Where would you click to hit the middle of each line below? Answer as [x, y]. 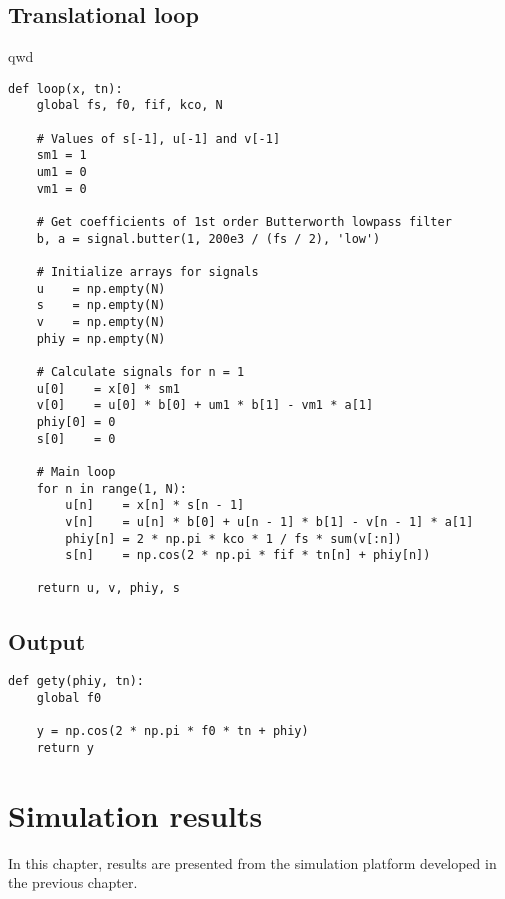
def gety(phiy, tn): [76, 681]
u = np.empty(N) [101, 288]
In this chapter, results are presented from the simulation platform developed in [252, 862]
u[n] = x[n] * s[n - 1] [155, 505]
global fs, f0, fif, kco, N [129, 105]
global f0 [69, 698]
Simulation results [135, 814]
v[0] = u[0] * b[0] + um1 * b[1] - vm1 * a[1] [205, 405]
